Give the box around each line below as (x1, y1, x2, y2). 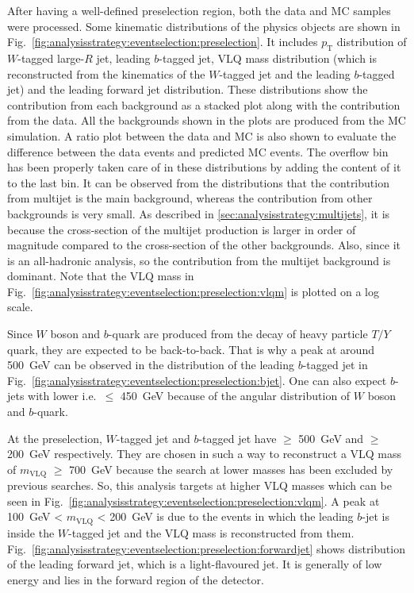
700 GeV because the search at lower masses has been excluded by (69, 460, 393, 477)
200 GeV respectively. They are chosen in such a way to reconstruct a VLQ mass (7, 445, 402, 462)
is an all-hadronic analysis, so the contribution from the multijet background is (7, 252, 391, 268)
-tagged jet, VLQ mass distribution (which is (159, 49, 378, 66)
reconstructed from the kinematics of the (7, 65, 205, 82)
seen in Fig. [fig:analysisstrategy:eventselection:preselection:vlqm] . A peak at (7, 492, 380, 509)
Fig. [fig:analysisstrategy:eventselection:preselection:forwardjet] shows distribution (7, 540, 405, 556)
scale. (7, 298, 33, 315)
